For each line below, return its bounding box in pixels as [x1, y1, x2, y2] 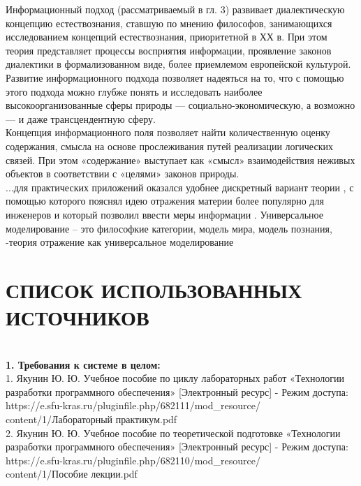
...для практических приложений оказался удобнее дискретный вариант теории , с [6, 179, 354, 194]
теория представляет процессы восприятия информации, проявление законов [6, 43, 332, 57]
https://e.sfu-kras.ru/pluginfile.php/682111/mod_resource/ [6, 398, 260, 413]
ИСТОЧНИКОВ [6, 303, 149, 332]
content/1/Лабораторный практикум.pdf [6, 411, 177, 426]
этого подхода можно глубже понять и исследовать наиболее [6, 84, 263, 98]
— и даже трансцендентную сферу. [6, 111, 156, 126]
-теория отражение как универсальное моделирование [6, 235, 234, 249]
